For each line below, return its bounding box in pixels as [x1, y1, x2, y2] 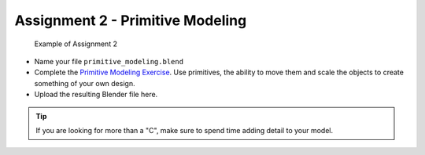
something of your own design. [34, 78, 135, 88]
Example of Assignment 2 [34, 39, 118, 49]
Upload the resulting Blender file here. [34, 90, 158, 99]
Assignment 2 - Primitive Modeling [14, 12, 247, 29]
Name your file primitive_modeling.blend [34, 56, 184, 66]
